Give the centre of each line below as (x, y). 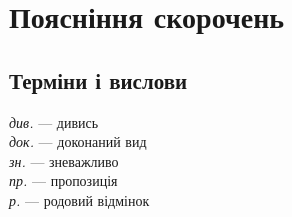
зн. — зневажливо (64, 160)
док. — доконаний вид (78, 141)
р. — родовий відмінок (79, 199)
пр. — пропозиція (63, 180)
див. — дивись (54, 121)
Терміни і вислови (98, 79)
